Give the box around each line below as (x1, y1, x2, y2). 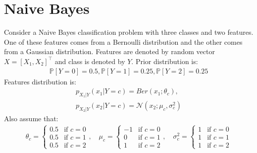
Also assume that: (4, 113, 58, 123)
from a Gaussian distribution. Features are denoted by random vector (4, 46, 215, 57)
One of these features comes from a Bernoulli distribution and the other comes (4, 36, 243, 47)
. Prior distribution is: (131, 56, 198, 66)
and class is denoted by (54, 56, 125, 66)
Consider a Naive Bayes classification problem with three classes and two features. (4, 27, 254, 37)
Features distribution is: (4, 76, 76, 86)
